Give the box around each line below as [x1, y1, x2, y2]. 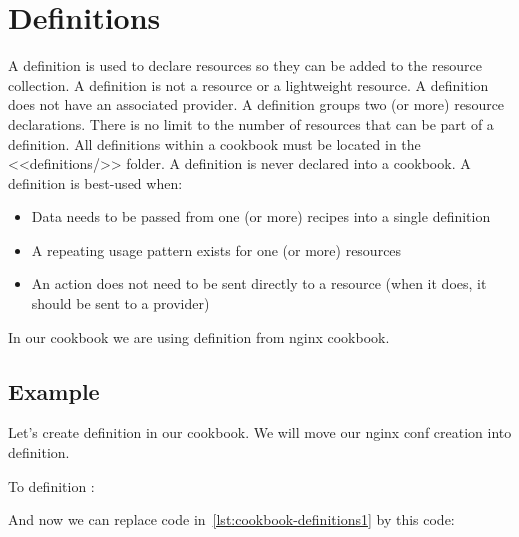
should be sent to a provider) [31, 293, 210, 314]
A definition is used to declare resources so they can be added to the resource [8, 55, 482, 76]
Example [8, 375, 100, 406]
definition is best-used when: [8, 172, 183, 193]
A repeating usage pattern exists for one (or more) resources [31, 239, 402, 260]
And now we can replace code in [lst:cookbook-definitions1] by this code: [8, 509, 455, 530]
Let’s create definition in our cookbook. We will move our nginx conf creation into [8, 422, 512, 443]
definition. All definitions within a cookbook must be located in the [8, 133, 421, 154]
